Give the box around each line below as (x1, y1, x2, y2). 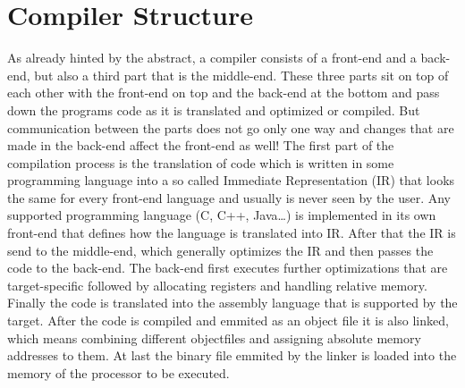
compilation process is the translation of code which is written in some (7, 153, 394, 172)
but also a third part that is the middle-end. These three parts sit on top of (34, 65, 449, 84)
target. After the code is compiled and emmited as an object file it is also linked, (7, 311, 449, 330)
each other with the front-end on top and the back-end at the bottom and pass (7, 83, 440, 102)
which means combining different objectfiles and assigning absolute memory (7, 328, 421, 347)
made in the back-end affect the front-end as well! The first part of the (7, 136, 394, 155)
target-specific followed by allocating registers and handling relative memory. (7, 275, 427, 294)
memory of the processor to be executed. (7, 363, 230, 382)
